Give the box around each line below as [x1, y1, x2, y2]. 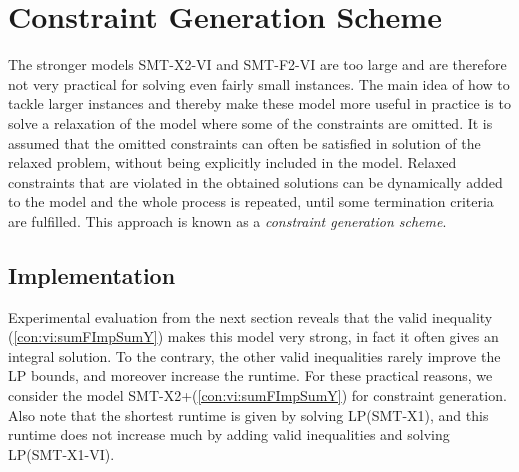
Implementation [8, 259, 176, 290]
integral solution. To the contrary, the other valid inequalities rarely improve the [8, 345, 501, 366]
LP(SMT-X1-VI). [8, 443, 115, 464]
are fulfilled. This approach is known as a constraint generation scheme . [8, 210, 447, 231]
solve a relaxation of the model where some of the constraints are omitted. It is [8, 112, 493, 133]
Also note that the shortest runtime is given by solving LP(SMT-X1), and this [8, 404, 489, 425]
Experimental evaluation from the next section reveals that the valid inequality [8, 306, 493, 327]
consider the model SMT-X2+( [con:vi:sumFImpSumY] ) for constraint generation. [8, 385, 507, 406]
